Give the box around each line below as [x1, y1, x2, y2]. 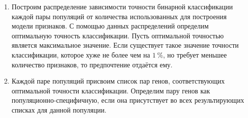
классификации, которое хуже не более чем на [11, 49, 150, 59]
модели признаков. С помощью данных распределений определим [11, 21, 209, 31]
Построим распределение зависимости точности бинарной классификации [11, 1, 233, 11]
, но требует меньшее [163, 49, 227, 59]
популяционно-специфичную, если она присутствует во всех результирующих [11, 95, 244, 105]
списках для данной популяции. [11, 104, 107, 115]
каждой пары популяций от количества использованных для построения [11, 11, 227, 21]
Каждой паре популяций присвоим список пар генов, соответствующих [11, 76, 225, 86]
